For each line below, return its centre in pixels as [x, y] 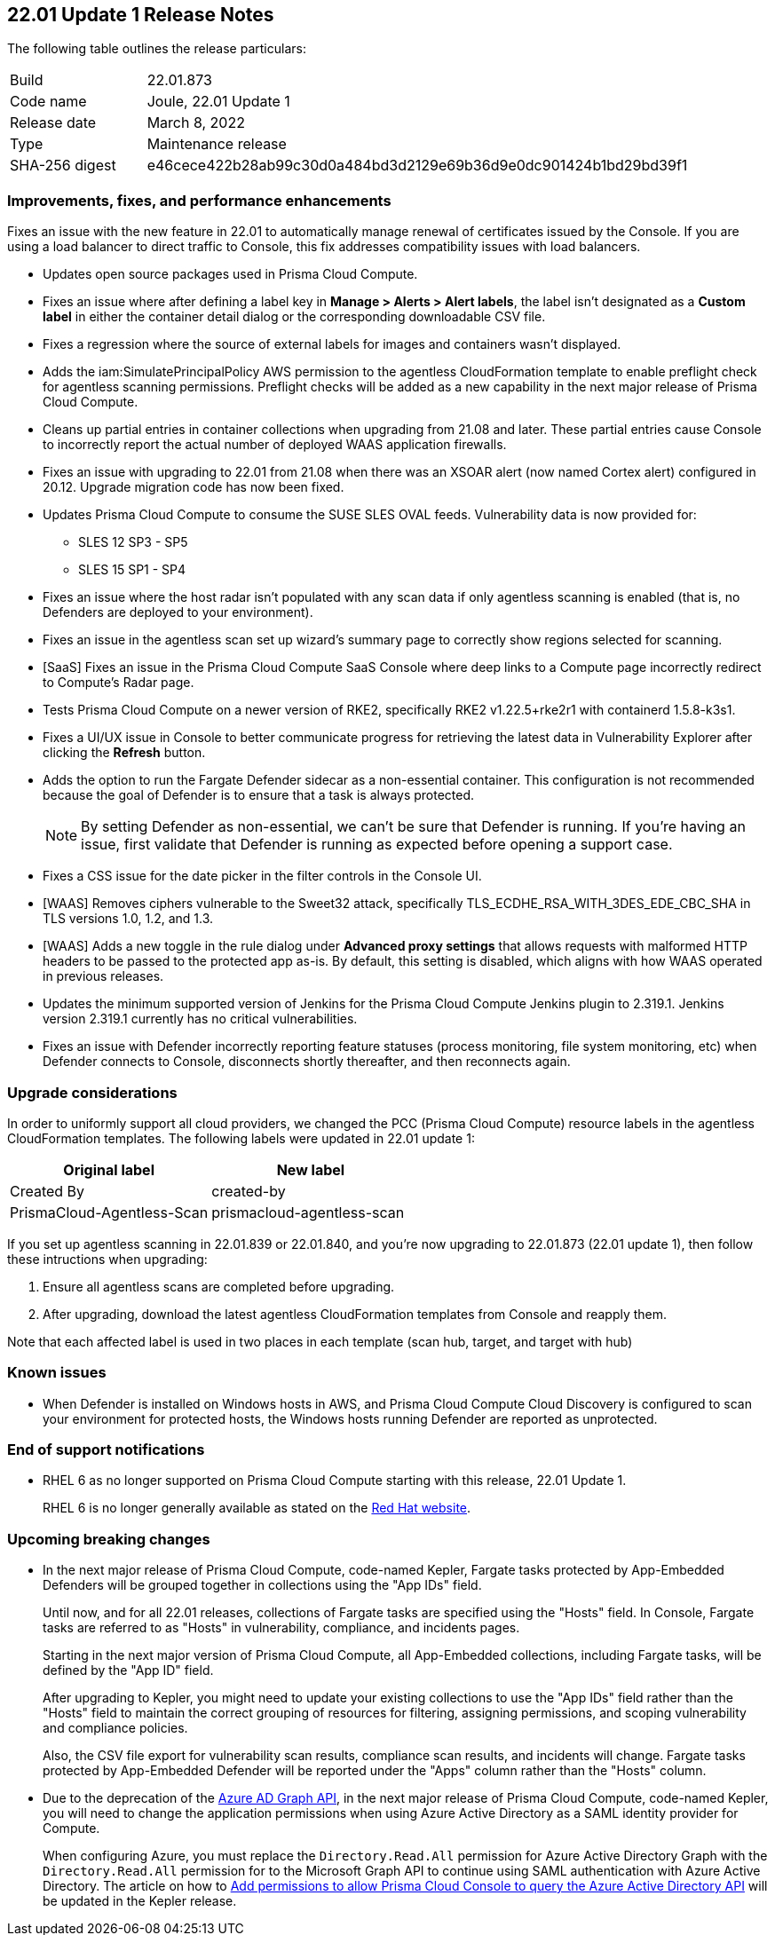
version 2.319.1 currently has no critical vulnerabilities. [200, 1019]
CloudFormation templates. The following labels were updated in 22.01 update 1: [241, 1138]
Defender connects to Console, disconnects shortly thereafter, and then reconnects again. [307, 1062]
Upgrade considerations [92, 1092]
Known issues [57, 1373]
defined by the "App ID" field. [128, 1670]
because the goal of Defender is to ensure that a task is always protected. [259, 795]
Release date [53, 123]
